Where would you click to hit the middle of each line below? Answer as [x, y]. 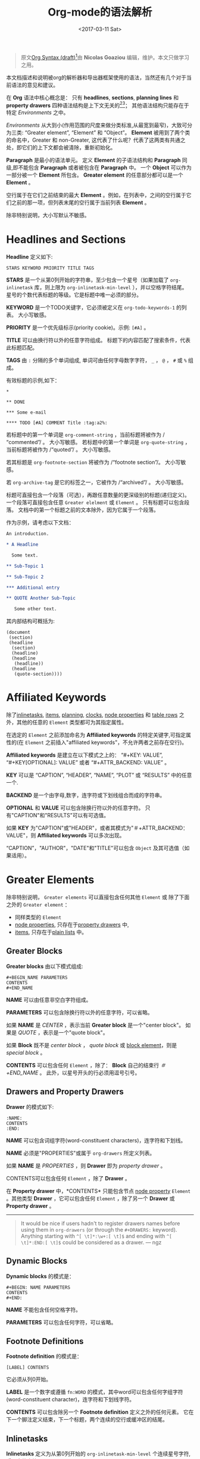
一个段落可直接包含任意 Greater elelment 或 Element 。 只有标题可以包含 [95, 502]
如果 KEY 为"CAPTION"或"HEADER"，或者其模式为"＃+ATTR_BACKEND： [97, 828]
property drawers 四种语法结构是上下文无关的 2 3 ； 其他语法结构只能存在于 [98, 105]
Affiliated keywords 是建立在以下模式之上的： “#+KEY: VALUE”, [85, 755]
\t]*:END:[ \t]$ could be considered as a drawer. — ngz [91, 1242]
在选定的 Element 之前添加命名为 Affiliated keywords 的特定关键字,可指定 [96, 735]
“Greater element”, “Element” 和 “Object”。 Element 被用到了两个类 [107, 133]
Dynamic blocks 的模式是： [40, 1276]
